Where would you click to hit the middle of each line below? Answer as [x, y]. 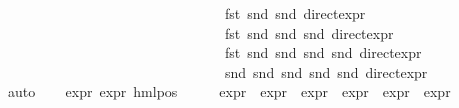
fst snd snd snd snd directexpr [323, 52]
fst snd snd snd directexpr [309, 32]
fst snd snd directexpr [295, 13]
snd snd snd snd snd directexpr [326, 71]
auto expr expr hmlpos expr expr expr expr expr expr [229, 91]
